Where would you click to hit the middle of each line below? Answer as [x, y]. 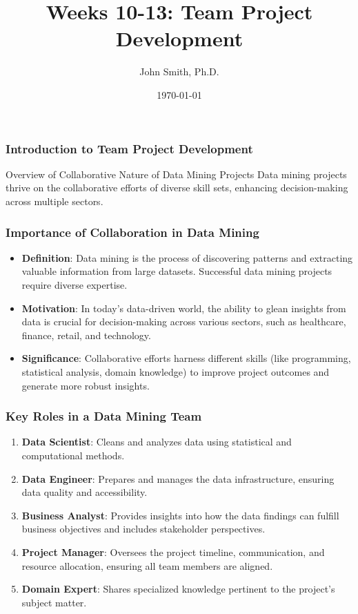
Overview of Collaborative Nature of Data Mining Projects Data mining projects [176, 174]
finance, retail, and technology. [86, 335]
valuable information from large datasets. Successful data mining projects [177, 271]
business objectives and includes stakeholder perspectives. [143, 529]
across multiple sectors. [54, 201]
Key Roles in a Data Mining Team [104, 416]
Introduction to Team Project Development [129, 148]
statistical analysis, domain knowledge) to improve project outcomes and [176, 371]
